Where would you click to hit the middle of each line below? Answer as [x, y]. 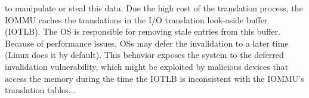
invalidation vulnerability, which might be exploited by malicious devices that [147, 66]
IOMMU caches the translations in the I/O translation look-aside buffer [136, 19]
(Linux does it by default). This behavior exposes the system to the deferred [144, 55]
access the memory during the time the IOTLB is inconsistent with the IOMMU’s [154, 78]
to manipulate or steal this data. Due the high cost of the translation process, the [154, 8]
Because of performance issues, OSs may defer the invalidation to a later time [147, 43]
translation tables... [40, 90]
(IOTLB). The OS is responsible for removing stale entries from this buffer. [143, 31]
